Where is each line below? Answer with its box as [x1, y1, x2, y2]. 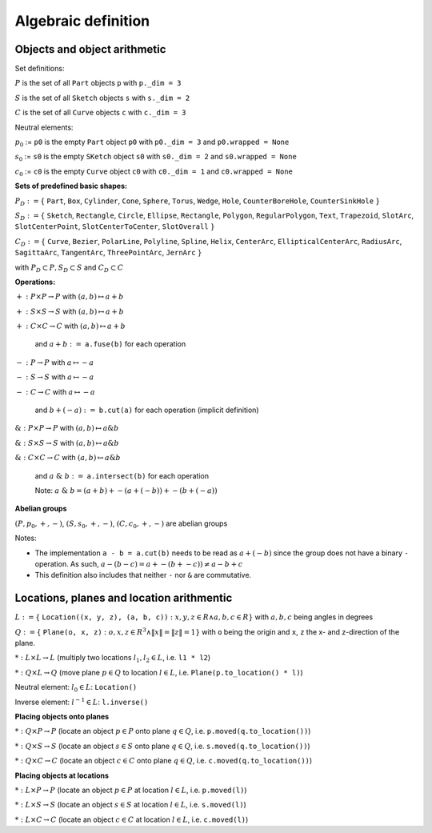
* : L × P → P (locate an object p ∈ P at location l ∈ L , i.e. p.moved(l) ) [14, 785, 247, 795]
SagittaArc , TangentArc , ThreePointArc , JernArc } [14, 248, 202, 258]
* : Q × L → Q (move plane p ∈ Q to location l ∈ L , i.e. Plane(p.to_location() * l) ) [14, 667, 303, 677]
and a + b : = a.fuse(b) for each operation [34, 339, 186, 349]
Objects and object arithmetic [14, 42, 166, 56]
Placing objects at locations [14, 771, 110, 780]
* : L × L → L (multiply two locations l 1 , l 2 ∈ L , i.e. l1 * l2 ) [14, 653, 211, 664]
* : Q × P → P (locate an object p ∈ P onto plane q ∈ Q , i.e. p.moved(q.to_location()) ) [14, 727, 311, 736]
